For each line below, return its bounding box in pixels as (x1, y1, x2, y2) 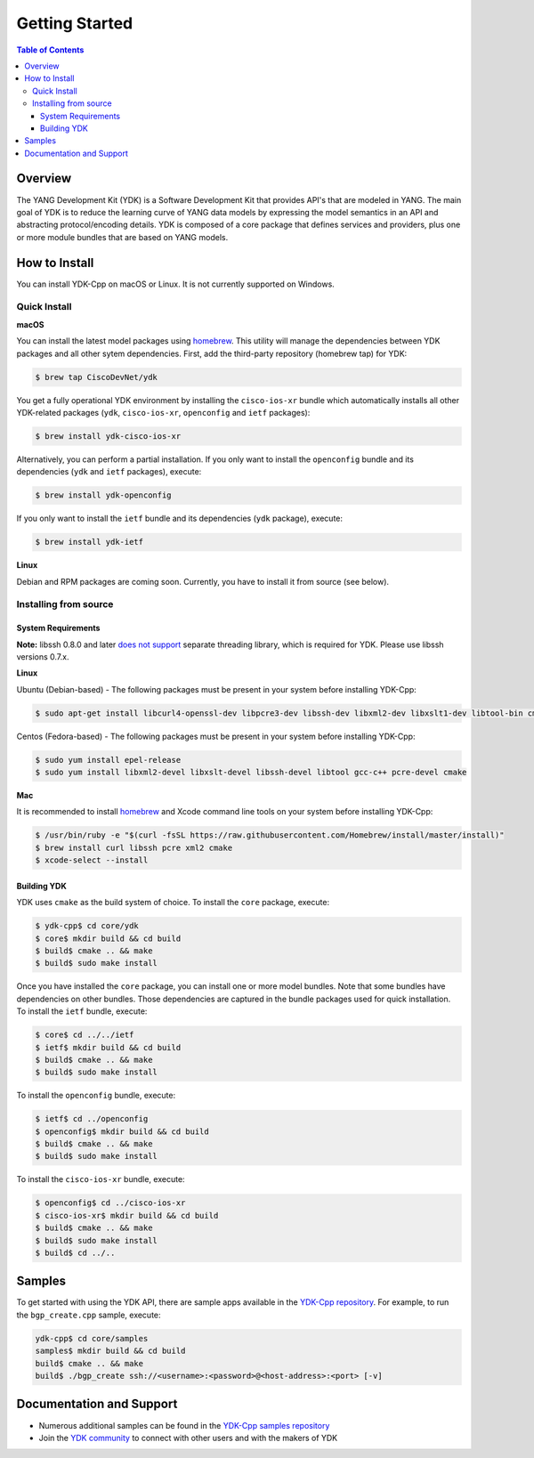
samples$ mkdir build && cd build (35, 1346, 186, 1357)
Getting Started (16, 13, 133, 33)
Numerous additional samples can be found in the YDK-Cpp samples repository (38, 1420, 330, 1430)
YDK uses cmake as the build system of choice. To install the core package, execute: (16, 897, 329, 908)
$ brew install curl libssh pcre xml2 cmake (35, 842, 233, 853)
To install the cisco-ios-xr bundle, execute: (16, 1174, 186, 1185)
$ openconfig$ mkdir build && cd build (35, 1126, 209, 1137)
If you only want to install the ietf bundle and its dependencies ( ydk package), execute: (16, 513, 343, 524)
